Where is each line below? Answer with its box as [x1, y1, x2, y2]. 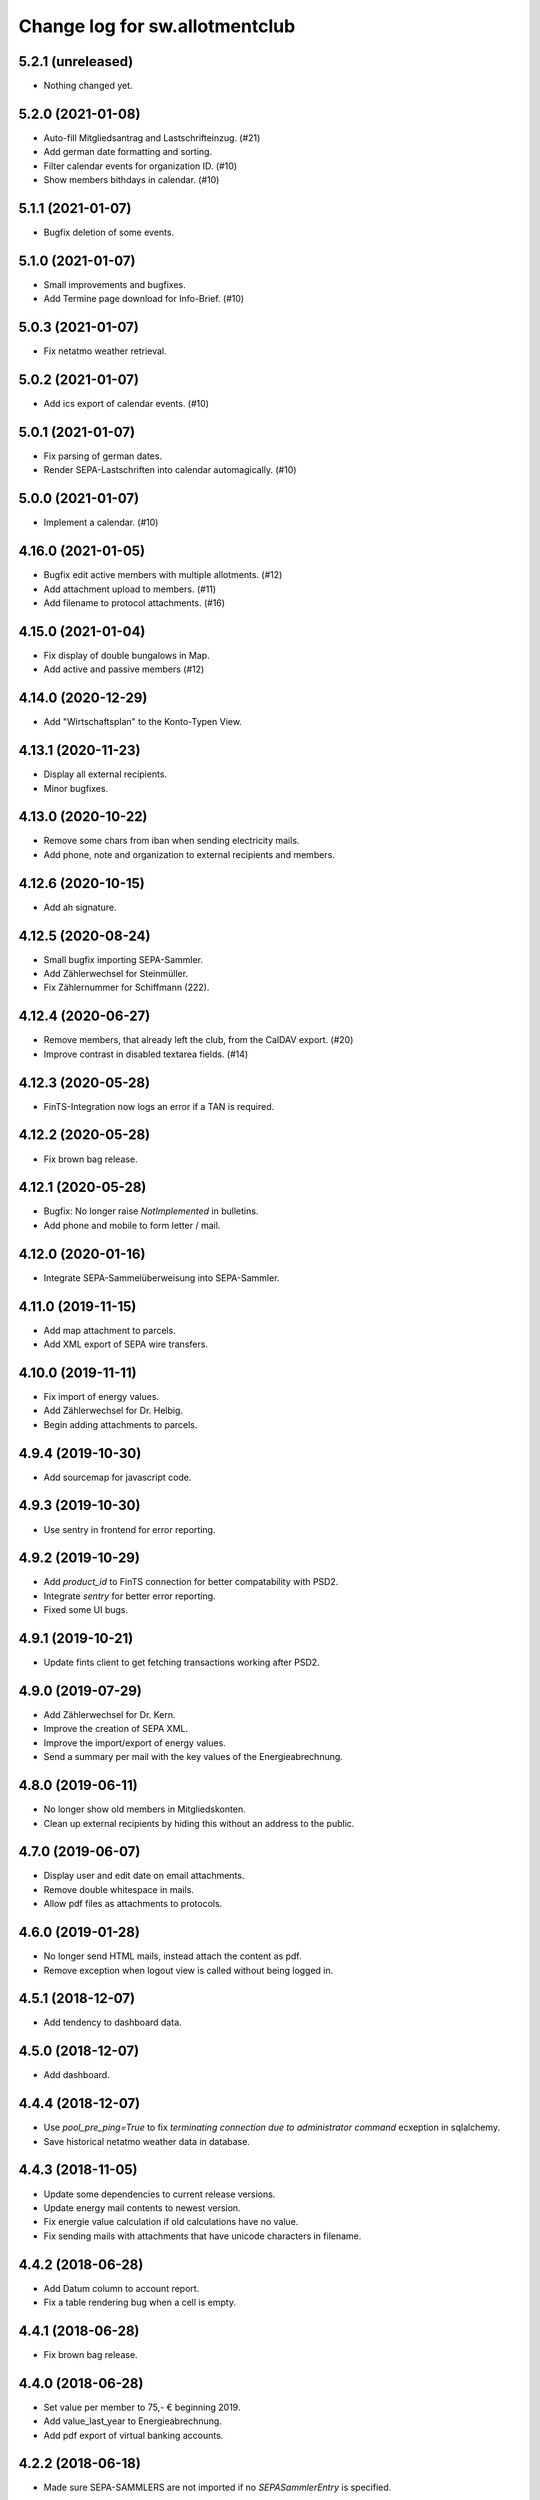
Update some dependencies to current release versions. [43, 2188, 276, 2200]
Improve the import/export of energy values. [43, 1736, 227, 1749]
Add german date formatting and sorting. [43, 146, 213, 158]
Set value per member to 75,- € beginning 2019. [43, 2401, 241, 2413]
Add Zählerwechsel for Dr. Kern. [43, 1709, 176, 1721]
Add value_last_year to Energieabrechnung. [43, 2415, 222, 2427]
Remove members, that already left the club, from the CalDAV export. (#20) [43, 1034, 354, 1046]
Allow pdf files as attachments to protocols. [43, 1898, 223, 1910]
